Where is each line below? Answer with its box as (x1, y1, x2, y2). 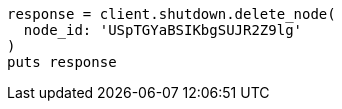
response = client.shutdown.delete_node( (7, 6, 336, 22)
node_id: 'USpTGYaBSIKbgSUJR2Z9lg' (23, 22, 303, 38)
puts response (7, 54, 117, 70)
